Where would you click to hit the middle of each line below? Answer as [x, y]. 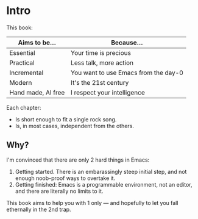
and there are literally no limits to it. [59, 191]
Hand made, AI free [37, 92]
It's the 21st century [100, 82]
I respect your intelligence [108, 92]
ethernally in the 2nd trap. [39, 209]
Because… [127, 42]
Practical [22, 63]
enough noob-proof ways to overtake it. [65, 178]
